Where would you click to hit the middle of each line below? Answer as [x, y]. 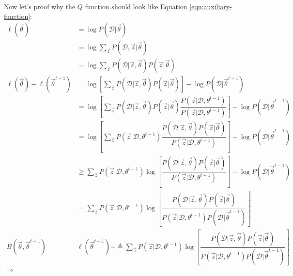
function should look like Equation [136, 6]
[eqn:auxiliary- [211, 6]
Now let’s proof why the [40, 6]
